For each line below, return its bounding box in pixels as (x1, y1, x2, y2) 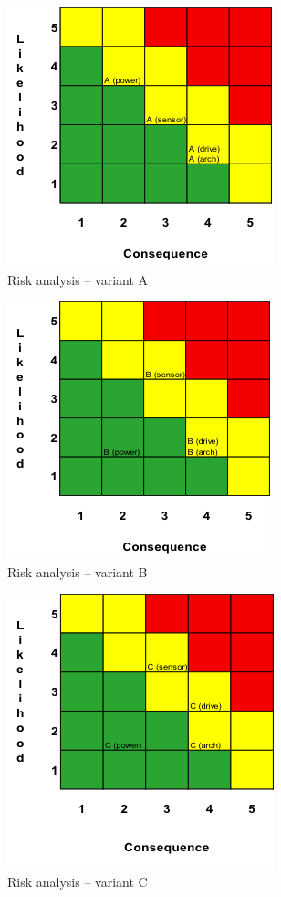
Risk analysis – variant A (7, 269, 149, 289)
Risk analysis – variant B (7, 562, 148, 581)
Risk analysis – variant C (7, 871, 148, 891)
